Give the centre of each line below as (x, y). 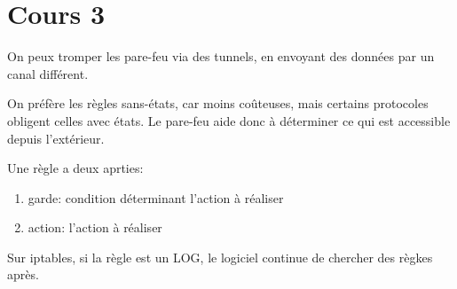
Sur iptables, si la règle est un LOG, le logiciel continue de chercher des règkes (220, 257)
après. (23, 274)
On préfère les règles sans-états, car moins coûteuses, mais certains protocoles (218, 103)
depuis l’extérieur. (56, 138)
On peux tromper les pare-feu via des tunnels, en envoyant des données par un (221, 56)
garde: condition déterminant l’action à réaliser (156, 197)
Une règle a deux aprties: (75, 168)
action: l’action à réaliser (95, 227)
